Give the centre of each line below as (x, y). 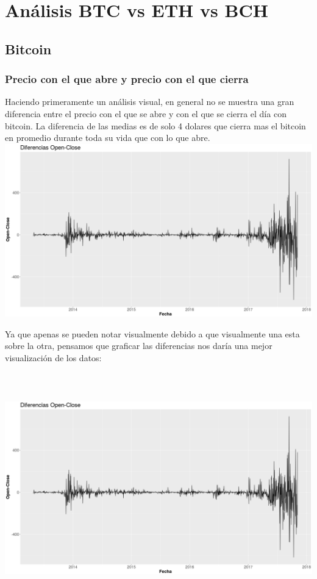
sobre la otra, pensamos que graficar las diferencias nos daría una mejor (139, 346)
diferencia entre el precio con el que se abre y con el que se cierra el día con (146, 113)
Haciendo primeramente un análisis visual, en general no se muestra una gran (150, 102)
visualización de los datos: (53, 358)
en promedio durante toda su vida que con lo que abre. (108, 138)
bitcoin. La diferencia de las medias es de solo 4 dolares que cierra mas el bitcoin (155, 125)
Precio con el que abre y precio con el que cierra (127, 79)
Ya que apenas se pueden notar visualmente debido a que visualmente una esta (152, 333)
